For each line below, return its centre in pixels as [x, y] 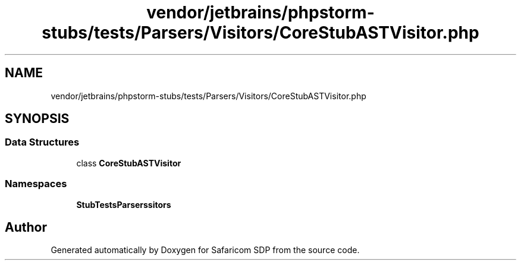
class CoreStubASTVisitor [129, 163]
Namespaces [36, 184]
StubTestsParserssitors [124, 204]
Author [26, 227]
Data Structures [42, 142]
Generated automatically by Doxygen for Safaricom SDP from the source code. [205, 250]
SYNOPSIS [37, 119]
